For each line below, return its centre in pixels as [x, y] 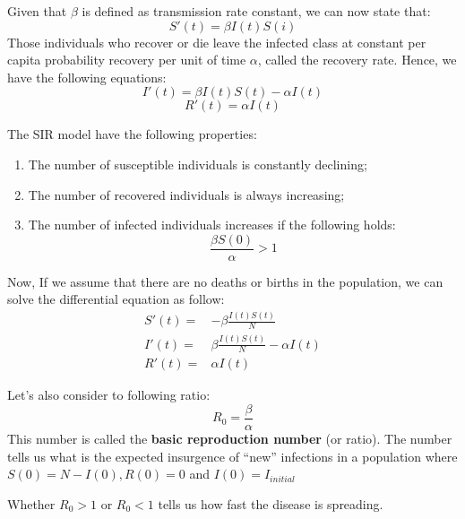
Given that [37, 11]
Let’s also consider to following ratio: [109, 395]
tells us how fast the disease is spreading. [271, 503]
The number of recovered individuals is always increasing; [186, 194]
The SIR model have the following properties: [132, 134]
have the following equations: [87, 77]
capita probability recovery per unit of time [127, 60]
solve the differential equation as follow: [116, 299]
